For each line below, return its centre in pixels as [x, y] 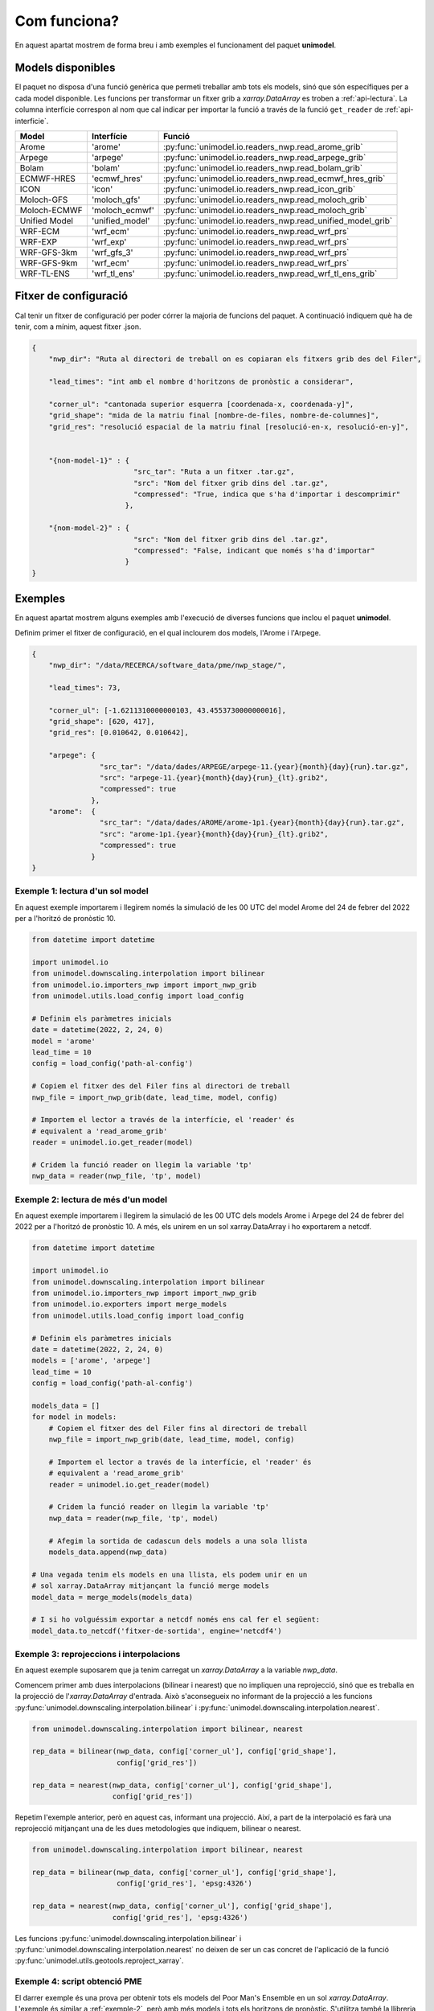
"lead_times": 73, [85, 687]
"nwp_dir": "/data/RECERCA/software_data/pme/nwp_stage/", [168, 665]
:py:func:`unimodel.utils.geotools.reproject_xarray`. [99, 1961]
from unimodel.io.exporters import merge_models [129, 1304]
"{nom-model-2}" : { [89, 528]
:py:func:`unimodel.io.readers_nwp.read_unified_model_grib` [278, 221]
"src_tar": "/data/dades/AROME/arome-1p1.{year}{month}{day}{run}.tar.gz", [252, 823]
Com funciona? [67, 21]
